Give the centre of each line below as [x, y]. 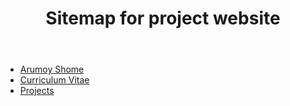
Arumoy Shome [52, 69]
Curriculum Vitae [54, 80]
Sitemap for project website [163, 18]
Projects [37, 91]
